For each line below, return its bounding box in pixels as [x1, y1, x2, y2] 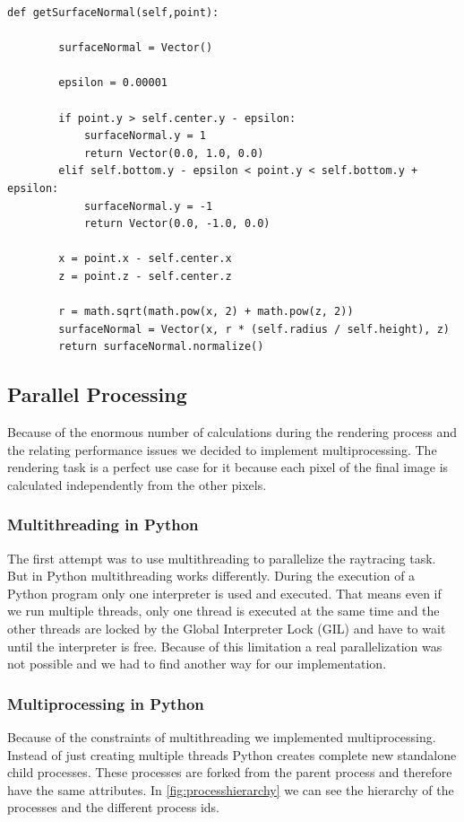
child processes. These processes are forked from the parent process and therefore [7, 763, 452, 782]
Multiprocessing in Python [7, 692, 204, 714]
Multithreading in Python [7, 513, 199, 536]
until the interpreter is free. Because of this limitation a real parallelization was [7, 636, 443, 655]
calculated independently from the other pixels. [7, 475, 267, 494]
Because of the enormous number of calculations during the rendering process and [7, 423, 458, 442]
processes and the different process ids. [7, 798, 219, 817]
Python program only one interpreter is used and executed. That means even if [7, 583, 442, 602]
